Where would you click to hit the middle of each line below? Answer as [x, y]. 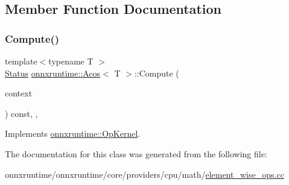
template [21, 61]
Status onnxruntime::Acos [53, 73]
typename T [71, 61]
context [19, 93]
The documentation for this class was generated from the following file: [136, 153]
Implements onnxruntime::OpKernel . [73, 133]
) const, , [21, 113]
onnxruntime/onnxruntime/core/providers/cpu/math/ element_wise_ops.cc [144, 174]
